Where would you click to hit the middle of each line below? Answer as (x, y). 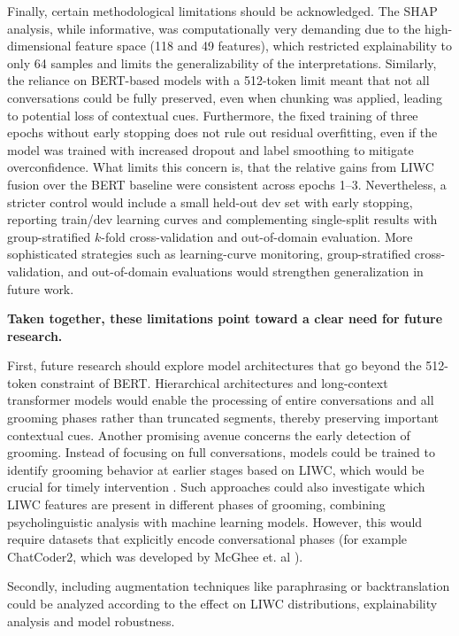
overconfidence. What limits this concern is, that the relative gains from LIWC (221, 167)
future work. (41, 288)
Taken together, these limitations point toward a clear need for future (225, 318)
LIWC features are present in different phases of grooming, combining (196, 504)
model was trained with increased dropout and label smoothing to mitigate (210, 149)
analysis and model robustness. (91, 620)
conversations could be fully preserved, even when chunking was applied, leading (225, 97)
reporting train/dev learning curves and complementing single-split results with (222, 219)
